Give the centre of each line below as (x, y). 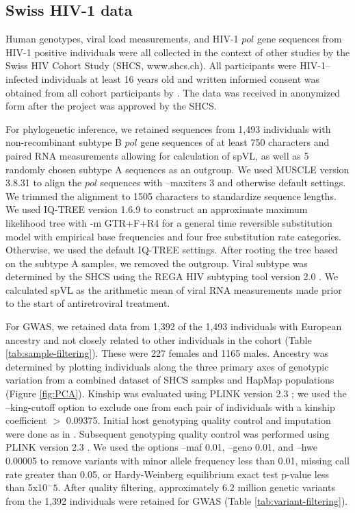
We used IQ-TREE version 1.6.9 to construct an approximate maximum (157, 209)
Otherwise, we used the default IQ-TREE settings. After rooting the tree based (172, 250)
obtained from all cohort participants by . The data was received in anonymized (173, 92)
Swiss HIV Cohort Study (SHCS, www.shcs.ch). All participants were (151, 65)
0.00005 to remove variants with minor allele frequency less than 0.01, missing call (177, 461)
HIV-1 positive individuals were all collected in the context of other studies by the (178, 52)
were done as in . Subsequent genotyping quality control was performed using (168, 433)
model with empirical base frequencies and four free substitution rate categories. (174, 236)
